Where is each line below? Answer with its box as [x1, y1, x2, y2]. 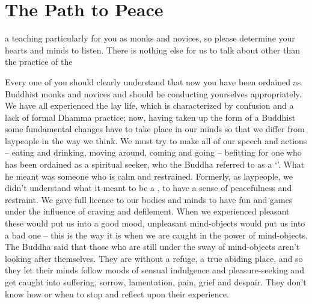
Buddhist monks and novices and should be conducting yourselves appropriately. [5, 87, 302, 100]
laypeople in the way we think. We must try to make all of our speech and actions [5, 134, 307, 147]
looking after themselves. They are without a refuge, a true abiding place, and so [5, 252, 303, 264]
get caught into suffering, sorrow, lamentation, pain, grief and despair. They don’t [5, 276, 307, 288]
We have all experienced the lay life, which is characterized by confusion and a [5, 99, 294, 112]
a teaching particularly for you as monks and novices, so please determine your [5, 32, 295, 44]
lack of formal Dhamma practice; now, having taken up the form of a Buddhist [5, 111, 296, 123]
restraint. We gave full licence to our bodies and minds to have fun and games [5, 193, 293, 205]
